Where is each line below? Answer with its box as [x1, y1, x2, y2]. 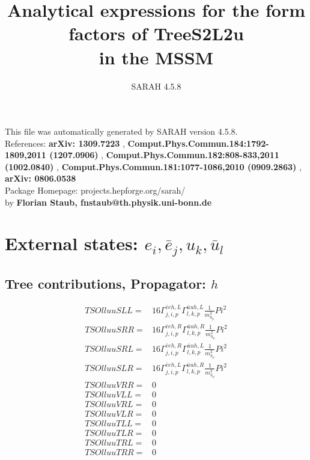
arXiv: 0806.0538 [5, 172, 76, 185]
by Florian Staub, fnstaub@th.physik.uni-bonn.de [5, 195, 212, 208]
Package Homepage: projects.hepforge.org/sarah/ [5, 184, 186, 197]
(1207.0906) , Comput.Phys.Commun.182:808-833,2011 [49, 149, 279, 161]
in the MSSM [99, 44, 214, 69]
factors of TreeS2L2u [68, 21, 244, 46]
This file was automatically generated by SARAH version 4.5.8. [5, 125, 238, 138]
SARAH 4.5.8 [131, 79, 181, 92]
